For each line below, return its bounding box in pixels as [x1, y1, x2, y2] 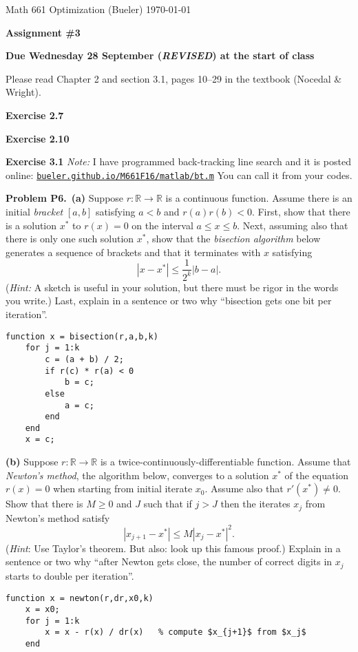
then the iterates [220, 496, 291, 511]
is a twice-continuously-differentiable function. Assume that [100, 454, 351, 469]
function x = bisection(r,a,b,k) [6, 331, 158, 341]
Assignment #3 [6, 25, 81, 39]
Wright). [6, 85, 41, 99]
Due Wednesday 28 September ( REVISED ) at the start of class [6, 48, 315, 63]
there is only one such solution [6, 231, 134, 246]
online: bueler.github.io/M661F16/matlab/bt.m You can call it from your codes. [6, 167, 352, 182]
